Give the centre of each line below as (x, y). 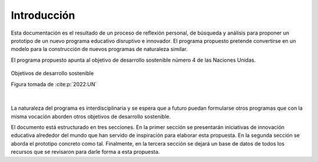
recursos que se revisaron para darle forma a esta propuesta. (85, 152)
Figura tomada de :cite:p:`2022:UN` (54, 84)
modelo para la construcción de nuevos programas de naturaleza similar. (99, 49)
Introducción (43, 15)
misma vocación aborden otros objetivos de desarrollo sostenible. (91, 116)
